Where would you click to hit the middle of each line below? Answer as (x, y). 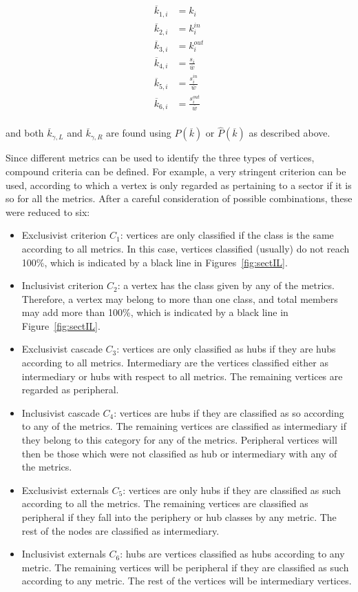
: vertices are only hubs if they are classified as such (232, 490)
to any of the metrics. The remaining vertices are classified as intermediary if (184, 426)
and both (25, 133)
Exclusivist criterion (64, 235)
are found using (139, 133)
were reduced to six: (48, 211)
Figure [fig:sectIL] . (61, 325)
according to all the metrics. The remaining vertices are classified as (165, 503)
